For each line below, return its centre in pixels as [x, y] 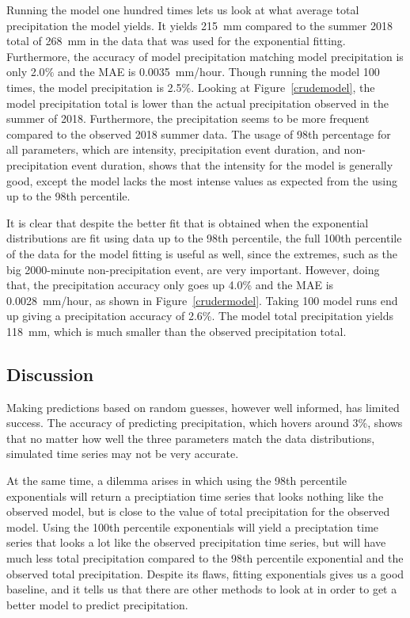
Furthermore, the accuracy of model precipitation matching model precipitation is [205, 56]
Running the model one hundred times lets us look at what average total [183, 10]
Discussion [50, 374]
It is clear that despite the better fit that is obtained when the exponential [188, 222]
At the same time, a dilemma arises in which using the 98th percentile [177, 481]
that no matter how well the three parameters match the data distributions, [191, 438]
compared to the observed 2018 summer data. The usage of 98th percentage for [199, 134]
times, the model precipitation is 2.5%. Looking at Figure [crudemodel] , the [191, 87]
